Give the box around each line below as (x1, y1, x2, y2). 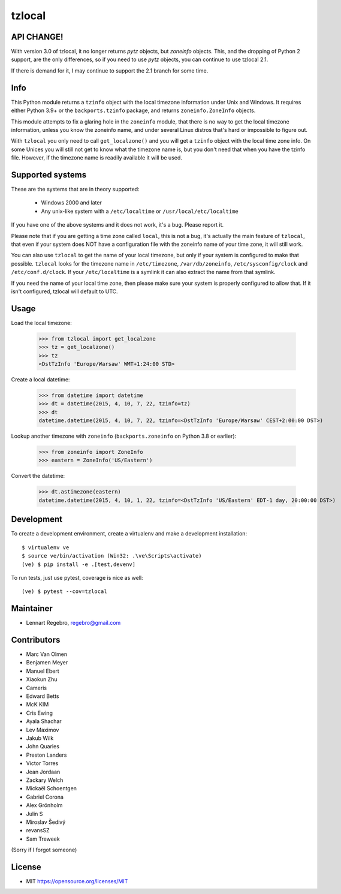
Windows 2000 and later (41, 199, 102, 206)
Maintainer (11, 603, 53, 614)
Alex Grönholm (26, 802, 63, 809)
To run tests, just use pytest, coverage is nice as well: (11, 574, 143, 581)
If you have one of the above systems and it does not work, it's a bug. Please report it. (11, 221, 224, 228)
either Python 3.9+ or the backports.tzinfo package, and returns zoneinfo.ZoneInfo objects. (11, 107, 256, 114)
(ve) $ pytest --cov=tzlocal (22, 588, 107, 595)
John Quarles (26, 743, 60, 750)
